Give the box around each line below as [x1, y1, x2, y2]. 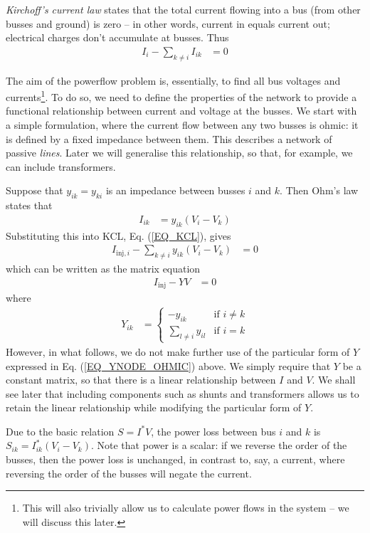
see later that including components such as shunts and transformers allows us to [6, 386, 359, 401]
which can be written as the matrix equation [6, 261, 201, 276]
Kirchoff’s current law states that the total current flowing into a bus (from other [6, 2, 361, 16]
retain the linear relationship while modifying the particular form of [6, 400, 302, 415]
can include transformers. [6, 159, 116, 174]
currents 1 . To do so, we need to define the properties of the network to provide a [6, 88, 357, 104]
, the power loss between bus [151, 423, 276, 438]
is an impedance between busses [105, 183, 245, 198]
